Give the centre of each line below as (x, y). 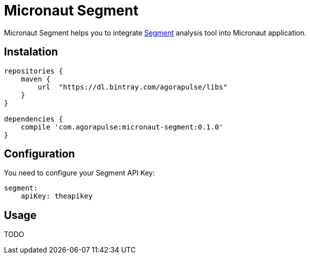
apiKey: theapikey (57, 196)
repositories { (34, 71)
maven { (35, 79)
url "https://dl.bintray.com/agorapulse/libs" (132, 87)
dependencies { (34, 119)
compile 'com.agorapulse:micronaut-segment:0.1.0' (122, 127)
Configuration (39, 154)
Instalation (31, 52)
